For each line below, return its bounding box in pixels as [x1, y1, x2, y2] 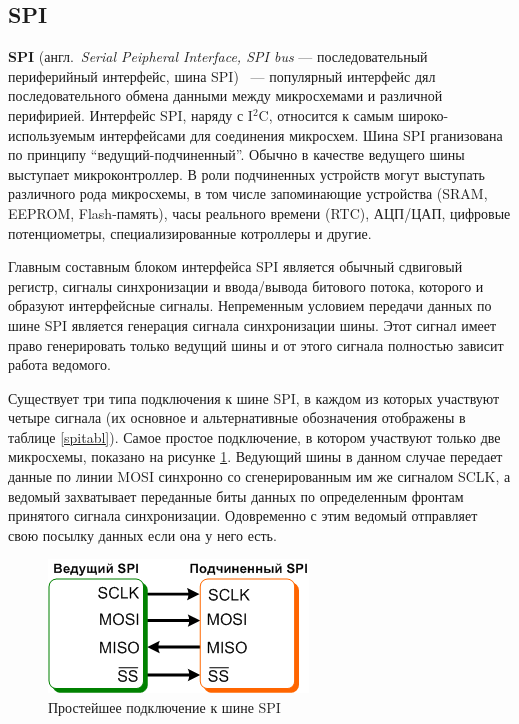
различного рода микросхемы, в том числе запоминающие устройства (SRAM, [8, 183, 488, 204]
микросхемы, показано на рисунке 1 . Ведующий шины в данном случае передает [8, 446, 503, 467]
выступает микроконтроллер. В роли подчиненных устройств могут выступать [8, 163, 485, 184]
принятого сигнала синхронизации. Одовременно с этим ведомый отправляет [8, 505, 478, 526]
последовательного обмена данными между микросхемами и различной [8, 85, 443, 106]
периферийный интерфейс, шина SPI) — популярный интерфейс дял [8, 65, 436, 86]
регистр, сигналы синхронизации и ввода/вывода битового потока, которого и [8, 275, 484, 296]
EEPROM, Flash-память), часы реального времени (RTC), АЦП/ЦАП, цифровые [8, 202, 511, 223]
